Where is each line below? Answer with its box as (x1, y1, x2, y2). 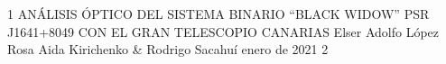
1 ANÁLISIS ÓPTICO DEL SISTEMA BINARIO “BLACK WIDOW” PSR (7, 5, 430, 23)
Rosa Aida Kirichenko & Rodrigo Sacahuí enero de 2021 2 (7, 40, 329, 59)
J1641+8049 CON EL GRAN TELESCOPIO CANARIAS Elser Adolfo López (7, 22, 439, 41)
